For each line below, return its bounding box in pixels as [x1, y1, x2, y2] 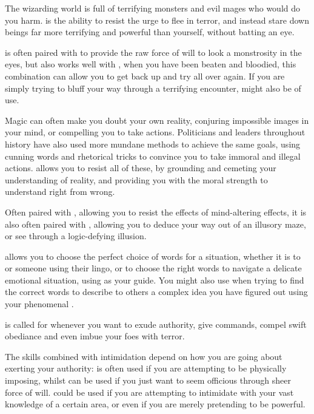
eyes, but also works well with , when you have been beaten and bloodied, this [5, 58, 296, 70]
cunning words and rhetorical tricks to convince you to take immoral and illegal [5, 149, 301, 162]
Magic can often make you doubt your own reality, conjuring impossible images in [5, 114, 309, 126]
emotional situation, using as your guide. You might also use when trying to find [5, 273, 304, 286]
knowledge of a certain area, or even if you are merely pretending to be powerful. [5, 398, 306, 410]
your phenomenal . [5, 297, 74, 310]
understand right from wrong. [5, 185, 115, 198]
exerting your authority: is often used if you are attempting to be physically [5, 362, 287, 375]
